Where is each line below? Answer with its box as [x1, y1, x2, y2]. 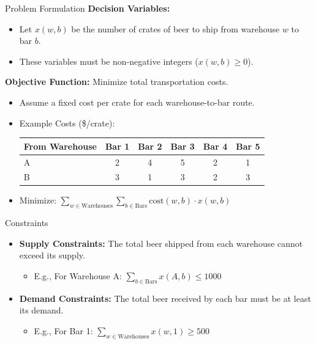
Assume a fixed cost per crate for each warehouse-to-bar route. [19, 95, 255, 108]
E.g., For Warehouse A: [34, 269, 122, 282]
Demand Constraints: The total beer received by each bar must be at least [19, 291, 311, 304]
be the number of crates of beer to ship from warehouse [71, 22, 280, 35]
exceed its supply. [19, 249, 85, 262]
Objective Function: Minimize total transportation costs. [5, 75, 228, 88]
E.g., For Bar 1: [34, 324, 93, 337]
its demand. [19, 304, 64, 317]
